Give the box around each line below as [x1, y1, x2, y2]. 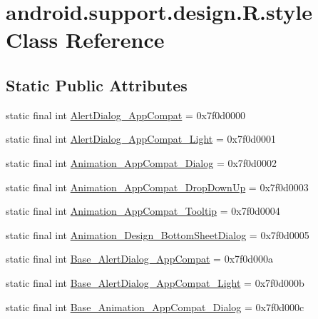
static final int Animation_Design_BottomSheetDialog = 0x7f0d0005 [6, 227, 309, 242]
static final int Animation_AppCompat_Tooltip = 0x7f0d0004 [6, 203, 280, 218]
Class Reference [6, 25, 165, 54]
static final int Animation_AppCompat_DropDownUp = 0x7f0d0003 [6, 179, 309, 194]
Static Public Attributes [6, 74, 188, 96]
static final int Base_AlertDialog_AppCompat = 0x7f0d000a [6, 251, 274, 266]
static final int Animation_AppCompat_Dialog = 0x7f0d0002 [6, 155, 277, 170]
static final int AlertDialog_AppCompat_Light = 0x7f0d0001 [6, 131, 276, 146]
